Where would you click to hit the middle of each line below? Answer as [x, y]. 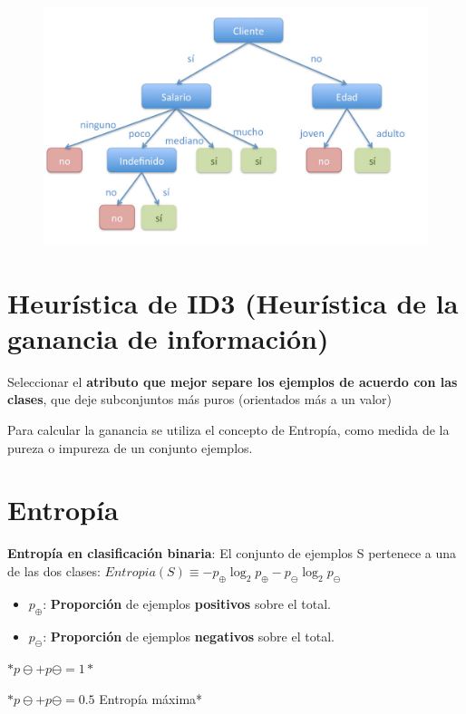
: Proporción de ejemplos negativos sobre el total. [189, 636]
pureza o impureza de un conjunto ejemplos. [130, 447]
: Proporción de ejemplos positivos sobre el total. [187, 603]
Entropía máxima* [151, 698]
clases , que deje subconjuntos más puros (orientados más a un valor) [199, 399]
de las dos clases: [54, 570]
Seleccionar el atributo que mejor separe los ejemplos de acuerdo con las [233, 381]
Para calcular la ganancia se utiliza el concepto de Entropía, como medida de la [228, 430]
